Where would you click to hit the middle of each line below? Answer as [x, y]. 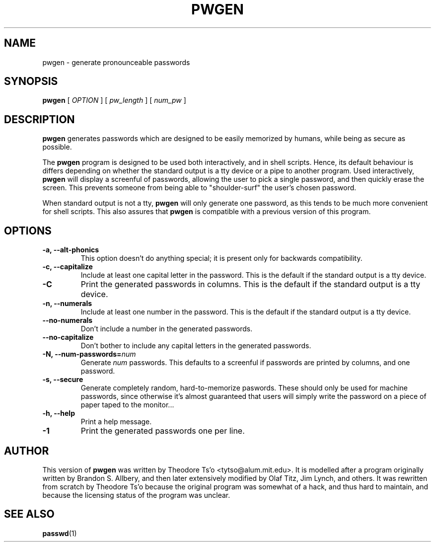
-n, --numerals [67, 304]
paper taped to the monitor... [127, 405]
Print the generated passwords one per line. [163, 431]
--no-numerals [68, 320]
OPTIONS [28, 231]
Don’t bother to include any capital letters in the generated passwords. [196, 346]
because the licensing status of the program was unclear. [136, 495]
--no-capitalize [68, 337]
